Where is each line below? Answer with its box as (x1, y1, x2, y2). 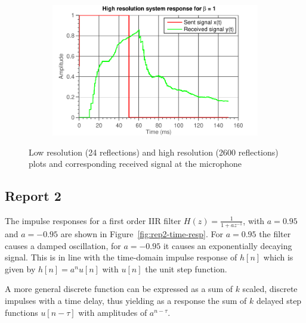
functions (5, 306, 38, 318)
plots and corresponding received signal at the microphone (29, 157, 242, 170)
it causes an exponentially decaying (163, 239, 292, 251)
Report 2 (5, 187, 61, 205)
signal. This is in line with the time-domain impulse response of (5, 251, 237, 263)
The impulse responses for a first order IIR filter (5, 214, 181, 226)
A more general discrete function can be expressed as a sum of (5, 282, 233, 295)
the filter (259, 228, 291, 240)
